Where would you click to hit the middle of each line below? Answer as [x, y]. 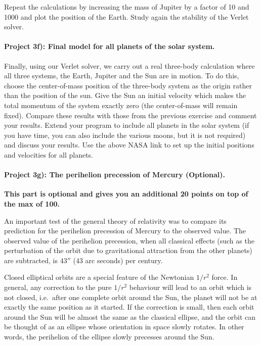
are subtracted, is [31, 260]
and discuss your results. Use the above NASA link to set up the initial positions [129, 145]
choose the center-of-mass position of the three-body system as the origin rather [128, 85]
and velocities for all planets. [49, 154]
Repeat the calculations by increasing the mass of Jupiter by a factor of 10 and [127, 7]
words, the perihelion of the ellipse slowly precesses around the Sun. [109, 337]
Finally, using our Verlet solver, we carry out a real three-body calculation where [129, 65]
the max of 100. [32, 203]
